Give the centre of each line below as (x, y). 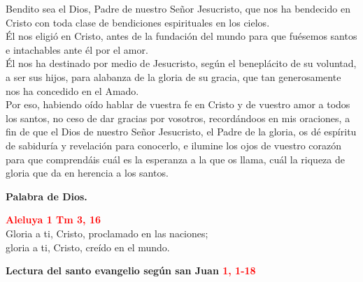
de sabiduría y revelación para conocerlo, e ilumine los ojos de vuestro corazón (174, 145)
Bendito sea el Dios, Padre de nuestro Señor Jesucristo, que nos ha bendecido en (178, 8)
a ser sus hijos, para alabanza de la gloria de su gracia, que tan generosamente (173, 76)
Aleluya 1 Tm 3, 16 (54, 220)
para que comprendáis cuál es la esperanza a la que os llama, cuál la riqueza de (175, 159)
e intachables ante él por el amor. (77, 49)
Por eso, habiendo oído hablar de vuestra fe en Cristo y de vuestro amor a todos (178, 104)
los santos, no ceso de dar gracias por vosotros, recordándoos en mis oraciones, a (178, 118)
